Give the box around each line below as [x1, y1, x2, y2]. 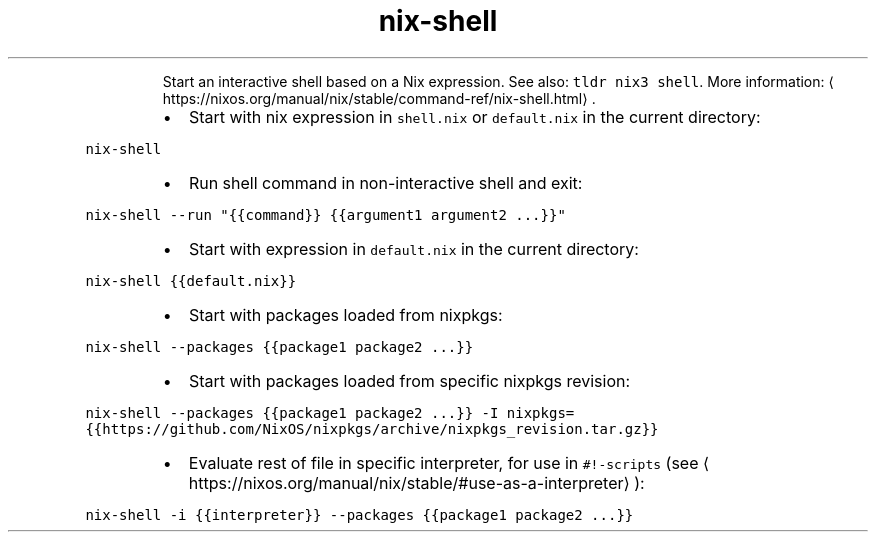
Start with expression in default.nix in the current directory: [188, 238, 639, 259]
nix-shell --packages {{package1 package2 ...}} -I [85, 404, 499, 421]
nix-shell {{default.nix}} [85, 272, 297, 289]
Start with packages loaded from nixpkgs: [188, 304, 503, 325]
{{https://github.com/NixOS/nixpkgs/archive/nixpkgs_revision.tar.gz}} [85, 420, 659, 437]
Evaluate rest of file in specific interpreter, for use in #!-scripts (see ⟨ [188, 452, 710, 473]
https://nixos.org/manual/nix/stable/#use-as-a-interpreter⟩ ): [188, 472, 645, 493]
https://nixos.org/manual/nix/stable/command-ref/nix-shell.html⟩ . [162, 89, 596, 107]
